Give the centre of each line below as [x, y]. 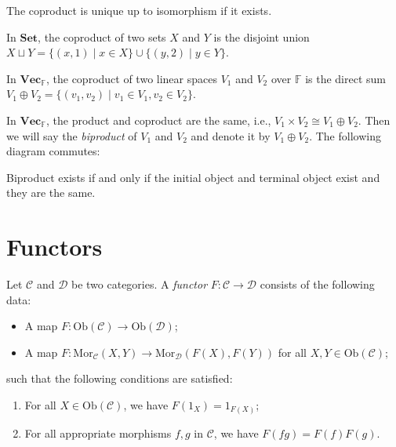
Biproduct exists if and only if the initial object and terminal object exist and [193, 177]
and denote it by [231, 135]
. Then [374, 120]
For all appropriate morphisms [98, 432]
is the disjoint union [262, 36]
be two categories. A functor [140, 284]
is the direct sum [345, 78]
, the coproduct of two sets [102, 36]
